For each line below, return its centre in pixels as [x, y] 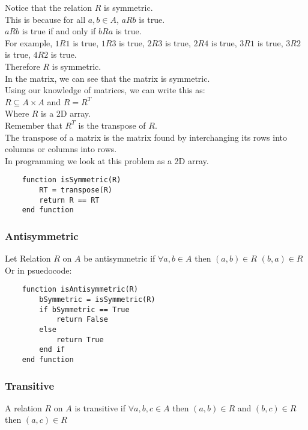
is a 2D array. [66, 113]
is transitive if [100, 407]
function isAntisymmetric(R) [80, 290]
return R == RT [69, 200]
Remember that [34, 125]
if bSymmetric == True [84, 309]
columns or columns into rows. [61, 149]
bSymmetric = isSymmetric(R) [97, 299]
